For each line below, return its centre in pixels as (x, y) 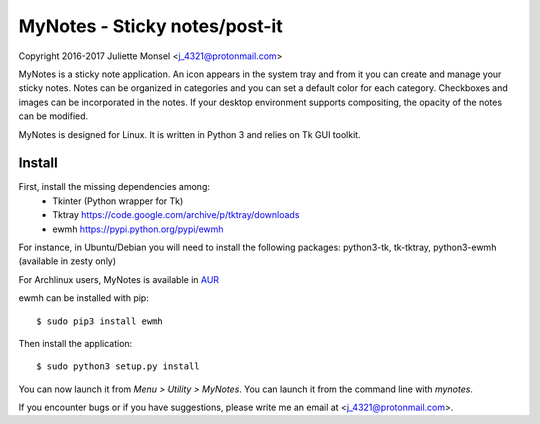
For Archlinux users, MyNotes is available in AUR (119, 279)
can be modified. (53, 116)
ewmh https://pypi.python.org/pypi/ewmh (138, 229)
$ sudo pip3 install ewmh (100, 321)
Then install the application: (75, 343)
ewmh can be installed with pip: (83, 298)
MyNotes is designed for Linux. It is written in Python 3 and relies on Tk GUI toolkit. (189, 134)
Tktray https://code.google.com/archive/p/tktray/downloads (176, 215)
